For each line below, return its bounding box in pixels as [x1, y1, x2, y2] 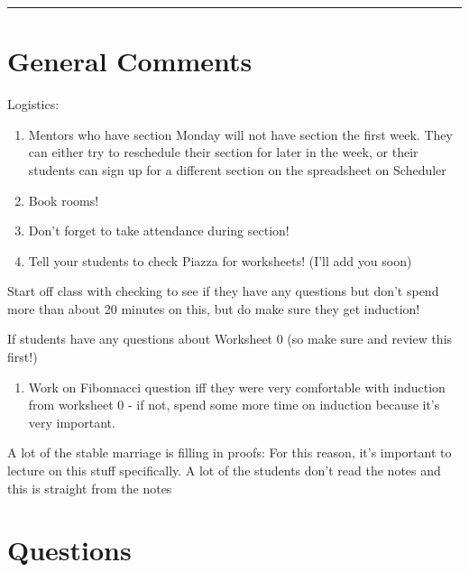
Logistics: [7, 95, 60, 114]
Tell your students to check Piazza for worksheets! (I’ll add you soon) [28, 251, 412, 270]
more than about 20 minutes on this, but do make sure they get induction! [7, 299, 420, 318]
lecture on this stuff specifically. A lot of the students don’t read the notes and [7, 461, 441, 480]
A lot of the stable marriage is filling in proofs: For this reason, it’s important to [7, 443, 452, 462]
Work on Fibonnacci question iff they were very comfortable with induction [28, 377, 446, 396]
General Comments [7, 42, 253, 79]
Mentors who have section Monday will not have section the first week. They [28, 125, 453, 143]
